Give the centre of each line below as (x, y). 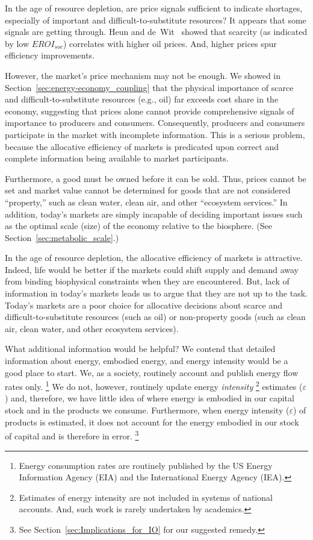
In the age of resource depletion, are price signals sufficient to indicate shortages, (154, 8)
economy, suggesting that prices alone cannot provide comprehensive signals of (150, 111)
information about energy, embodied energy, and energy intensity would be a (147, 361)
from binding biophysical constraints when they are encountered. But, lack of (147, 281)
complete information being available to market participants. (117, 158)
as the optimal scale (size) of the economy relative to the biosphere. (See (139, 226)
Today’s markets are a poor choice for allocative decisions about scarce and (144, 305)
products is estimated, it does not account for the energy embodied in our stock (152, 422)
